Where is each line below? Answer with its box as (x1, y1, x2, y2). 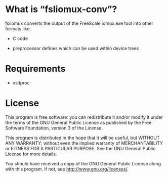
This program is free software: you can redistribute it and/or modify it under (5, 114, 163, 120)
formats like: (5, 25, 31, 31)
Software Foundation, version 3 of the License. (5, 125, 103, 131)
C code (12, 35, 28, 41)
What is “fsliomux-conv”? (5, 4, 117, 15)
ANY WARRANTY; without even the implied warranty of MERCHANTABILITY (5, 140, 163, 146)
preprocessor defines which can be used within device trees (12, 45, 139, 51)
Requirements (5, 63, 66, 74)
